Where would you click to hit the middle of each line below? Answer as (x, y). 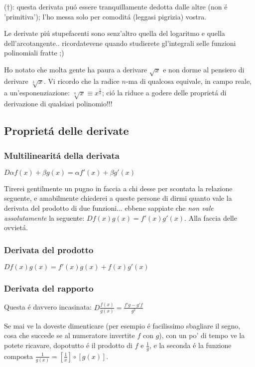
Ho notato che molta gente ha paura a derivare (76, 69)
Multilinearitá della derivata (62, 155)
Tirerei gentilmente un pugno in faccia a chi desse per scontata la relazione (118, 188)
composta (19, 356)
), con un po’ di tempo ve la (202, 335)
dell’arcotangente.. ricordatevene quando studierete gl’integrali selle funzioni (120, 43)
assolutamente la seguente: (44, 217)
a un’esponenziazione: (37, 92)
